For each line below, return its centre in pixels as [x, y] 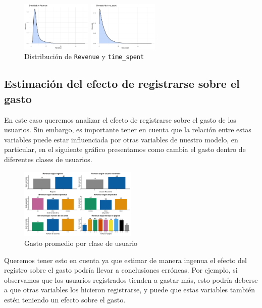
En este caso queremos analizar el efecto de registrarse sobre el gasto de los [120, 119]
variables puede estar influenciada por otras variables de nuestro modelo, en [121, 139]
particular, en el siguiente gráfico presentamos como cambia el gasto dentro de [125, 149]
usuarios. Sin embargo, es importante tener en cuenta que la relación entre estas [128, 130]
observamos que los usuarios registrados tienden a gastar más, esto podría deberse [131, 279]
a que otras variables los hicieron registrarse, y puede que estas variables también [130, 290]
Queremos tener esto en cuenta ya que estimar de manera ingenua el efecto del [125, 260]
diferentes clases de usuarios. [48, 159]
